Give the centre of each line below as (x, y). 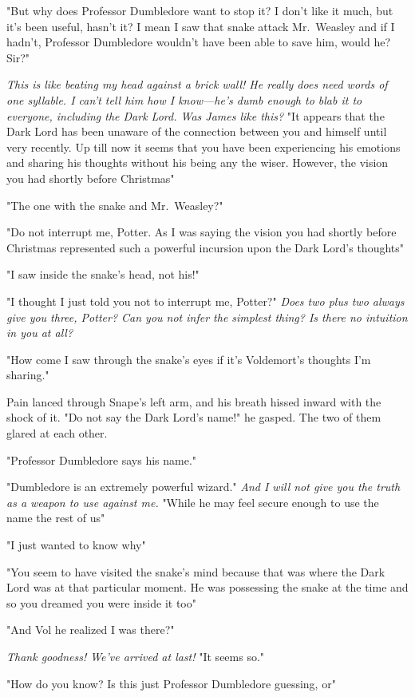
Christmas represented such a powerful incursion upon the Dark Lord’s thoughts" (206, 247)
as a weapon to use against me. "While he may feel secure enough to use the (193, 502)
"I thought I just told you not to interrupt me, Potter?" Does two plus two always (206, 301)
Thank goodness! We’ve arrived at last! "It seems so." (136, 656)
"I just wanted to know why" (76, 545)
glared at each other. (57, 433)
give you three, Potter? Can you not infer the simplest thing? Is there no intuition (207, 317)
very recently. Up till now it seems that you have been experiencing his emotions (204, 147)
